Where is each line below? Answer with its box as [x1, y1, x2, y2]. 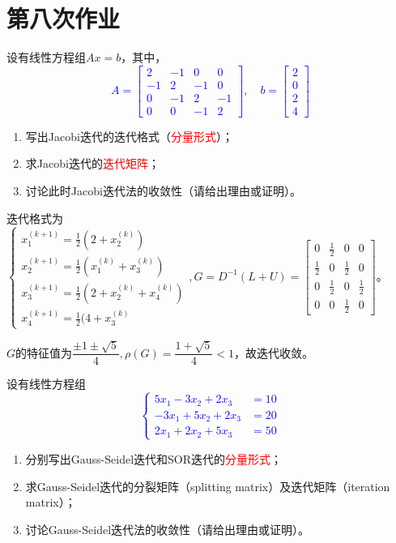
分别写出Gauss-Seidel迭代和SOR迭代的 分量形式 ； [25, 450, 283, 467]
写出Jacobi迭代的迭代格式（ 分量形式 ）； [25, 127, 233, 144]
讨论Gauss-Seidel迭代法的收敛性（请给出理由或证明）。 [25, 520, 310, 537]
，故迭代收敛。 [234, 344, 314, 361]
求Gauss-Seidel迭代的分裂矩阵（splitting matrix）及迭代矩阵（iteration [25, 477, 390, 494]
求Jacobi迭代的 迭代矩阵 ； [25, 155, 160, 172]
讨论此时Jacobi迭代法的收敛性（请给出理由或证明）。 [25, 182, 301, 199]
